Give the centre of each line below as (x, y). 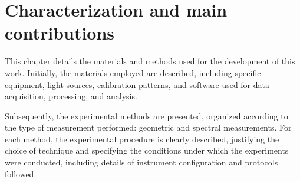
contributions (60, 33)
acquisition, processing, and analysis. (71, 96)
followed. (21, 173)
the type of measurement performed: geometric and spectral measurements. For (148, 127)
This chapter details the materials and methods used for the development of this (150, 61)
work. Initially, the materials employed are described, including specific (133, 72)
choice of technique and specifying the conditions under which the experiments (147, 150)
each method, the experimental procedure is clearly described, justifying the (142, 139)
